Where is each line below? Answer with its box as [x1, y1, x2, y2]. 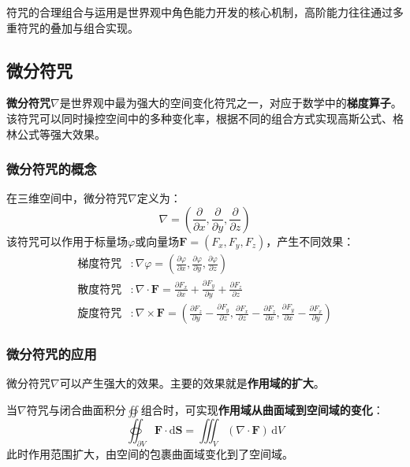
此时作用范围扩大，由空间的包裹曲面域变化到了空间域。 [6, 445, 293, 461]
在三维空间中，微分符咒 [6, 190, 128, 206]
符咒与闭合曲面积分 [26, 401, 126, 417]
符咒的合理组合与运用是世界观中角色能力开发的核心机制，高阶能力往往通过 [6, 4, 393, 20]
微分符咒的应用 [6, 344, 97, 364]
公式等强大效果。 [17, 125, 106, 142]
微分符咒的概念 [6, 159, 97, 179]
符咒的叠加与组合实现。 [17, 19, 139, 35]
